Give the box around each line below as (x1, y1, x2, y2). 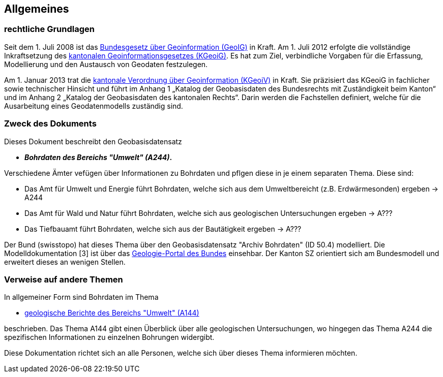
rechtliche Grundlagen (4, 24, 95, 35)
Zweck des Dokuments (4, 118, 97, 129)
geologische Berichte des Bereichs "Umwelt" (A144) (24, 308, 199, 318)
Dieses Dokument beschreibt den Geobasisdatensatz (4, 137, 182, 146)
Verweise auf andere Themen (4, 274, 123, 285)
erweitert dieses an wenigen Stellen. (4, 257, 126, 266)
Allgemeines (4, 3, 69, 15)
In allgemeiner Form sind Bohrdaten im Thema (4, 293, 159, 302)
